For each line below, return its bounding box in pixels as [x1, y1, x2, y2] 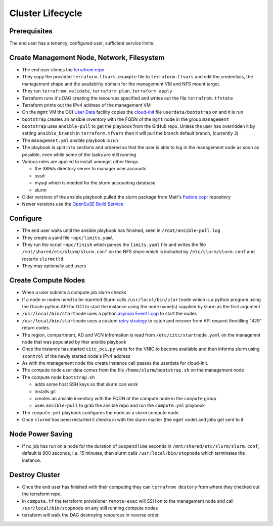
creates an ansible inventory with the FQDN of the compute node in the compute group [34, 396, 217, 402]
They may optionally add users [22, 263, 86, 269]
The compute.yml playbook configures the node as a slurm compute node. [22, 409, 180, 415]
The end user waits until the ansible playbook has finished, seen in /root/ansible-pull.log [22, 227, 221, 233]
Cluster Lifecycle [9, 8, 82, 19]
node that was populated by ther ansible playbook [22, 339, 126, 345]
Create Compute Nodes [9, 276, 85, 285]
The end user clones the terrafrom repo [22, 66, 105, 73]
